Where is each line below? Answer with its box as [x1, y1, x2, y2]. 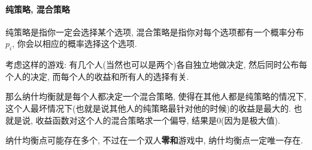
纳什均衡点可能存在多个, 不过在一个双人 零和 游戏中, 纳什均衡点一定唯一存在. [5, 134, 304, 146]
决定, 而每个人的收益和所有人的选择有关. [30, 70, 189, 82]
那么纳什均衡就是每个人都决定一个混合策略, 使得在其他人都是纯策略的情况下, [5, 90, 307, 103]
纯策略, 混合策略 [5, 2, 70, 15]
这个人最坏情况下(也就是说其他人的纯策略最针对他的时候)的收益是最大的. [5, 101, 291, 114]
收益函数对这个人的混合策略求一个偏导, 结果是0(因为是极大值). [35, 113, 280, 126]
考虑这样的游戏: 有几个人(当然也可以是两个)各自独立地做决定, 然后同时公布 [5, 58, 299, 71]
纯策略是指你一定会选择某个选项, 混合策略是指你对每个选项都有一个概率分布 [5, 25, 304, 38]
